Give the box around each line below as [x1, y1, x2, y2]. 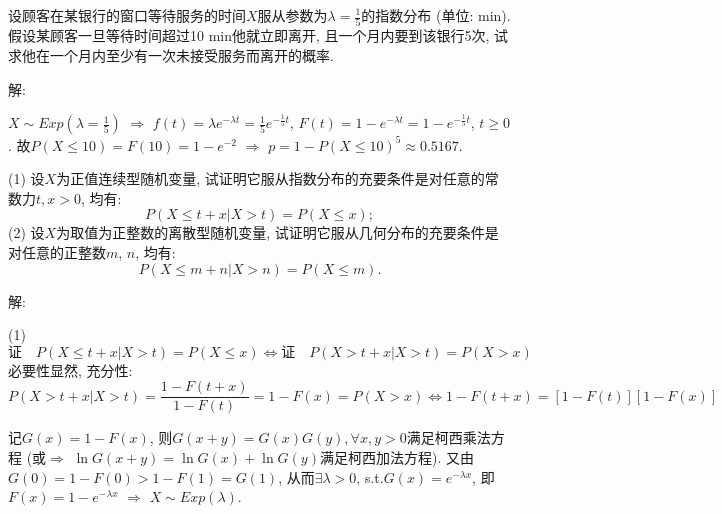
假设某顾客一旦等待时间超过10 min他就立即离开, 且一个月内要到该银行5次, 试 [8, 25, 509, 46]
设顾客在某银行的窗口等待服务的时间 [8, 5, 246, 25]
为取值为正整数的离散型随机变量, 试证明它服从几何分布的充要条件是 [56, 222, 499, 243]
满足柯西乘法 [406, 427, 491, 448]
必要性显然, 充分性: [8, 359, 133, 380]
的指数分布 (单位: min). [361, 5, 511, 25]
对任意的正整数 [8, 241, 106, 262]
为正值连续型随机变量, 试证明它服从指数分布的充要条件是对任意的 [56, 168, 485, 189]
